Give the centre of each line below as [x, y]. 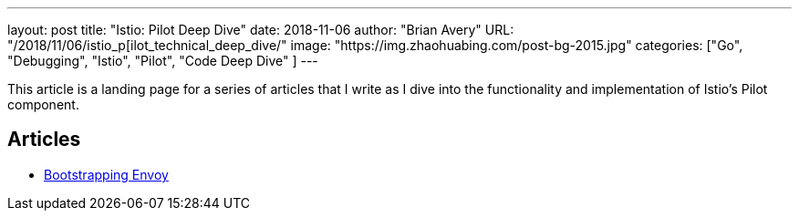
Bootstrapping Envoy [106, 174]
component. [43, 104]
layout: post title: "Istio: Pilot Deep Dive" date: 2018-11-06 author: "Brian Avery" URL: [261, 30]
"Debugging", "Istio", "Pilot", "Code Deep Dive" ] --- [163, 61]
